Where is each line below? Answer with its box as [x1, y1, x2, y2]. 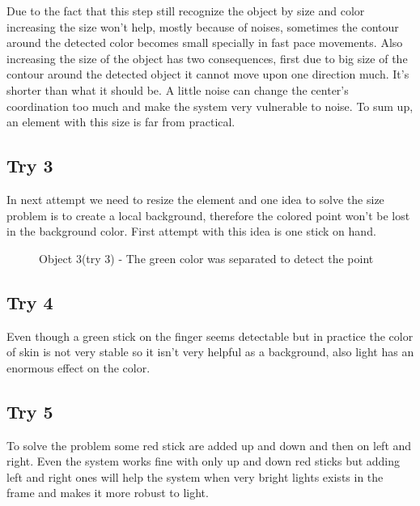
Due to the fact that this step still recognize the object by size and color [6, 2, 365, 19]
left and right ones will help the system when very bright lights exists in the [6, 468, 384, 485]
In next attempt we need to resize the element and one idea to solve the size [6, 190, 384, 207]
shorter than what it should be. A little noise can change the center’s [6, 81, 349, 98]
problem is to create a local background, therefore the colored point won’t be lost [6, 206, 410, 223]
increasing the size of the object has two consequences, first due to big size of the [6, 49, 408, 66]
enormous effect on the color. [6, 359, 151, 376]
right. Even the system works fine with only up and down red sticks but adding [6, 453, 401, 470]
